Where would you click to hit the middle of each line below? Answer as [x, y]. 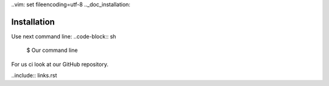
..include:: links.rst [34, 76]
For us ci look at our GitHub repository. [60, 64]
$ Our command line [52, 50]
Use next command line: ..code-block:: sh [64, 36]
